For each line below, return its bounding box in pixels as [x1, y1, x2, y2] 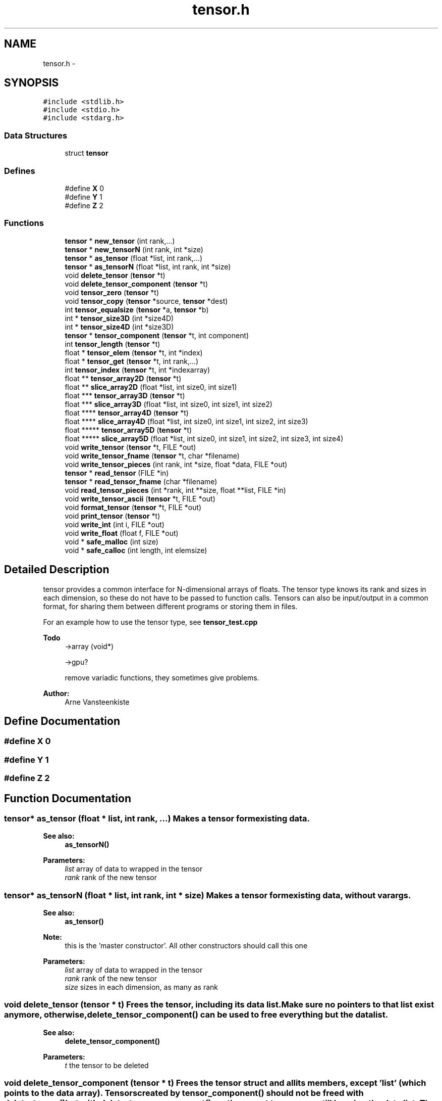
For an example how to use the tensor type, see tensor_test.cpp [43, 617, 258, 626]
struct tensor [65, 149, 108, 158]
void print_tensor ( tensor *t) [65, 511, 160, 520]
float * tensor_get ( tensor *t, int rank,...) [65, 356, 199, 365]
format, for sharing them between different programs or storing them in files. [43, 602, 298, 611]
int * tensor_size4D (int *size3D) [65, 322, 174, 331]
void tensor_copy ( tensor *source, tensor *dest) [65, 296, 228, 305]
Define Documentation [4, 714, 120, 727]
